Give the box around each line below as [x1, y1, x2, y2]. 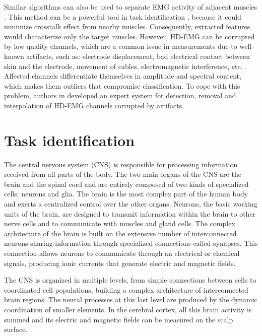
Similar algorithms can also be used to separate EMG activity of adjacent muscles [4, 2, 257, 12]
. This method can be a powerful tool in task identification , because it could [4, 11, 241, 22]
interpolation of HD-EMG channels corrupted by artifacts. [4, 100, 184, 110]
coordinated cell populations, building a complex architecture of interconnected [4, 284, 248, 295]
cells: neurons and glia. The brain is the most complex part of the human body [4, 188, 248, 199]
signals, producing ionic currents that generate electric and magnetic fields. [4, 257, 236, 268]
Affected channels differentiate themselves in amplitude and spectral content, [4, 71, 241, 81]
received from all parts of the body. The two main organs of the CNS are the [4, 169, 241, 179]
